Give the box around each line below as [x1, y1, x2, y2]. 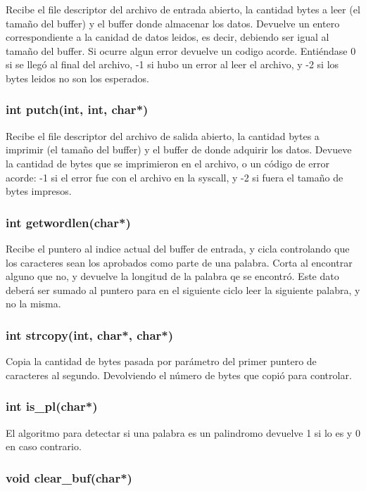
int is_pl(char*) [6, 397, 98, 415]
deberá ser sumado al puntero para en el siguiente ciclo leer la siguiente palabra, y [6, 282, 360, 297]
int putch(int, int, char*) [6, 101, 149, 118]
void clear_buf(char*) [6, 468, 132, 486]
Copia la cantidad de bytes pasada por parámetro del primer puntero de [6, 354, 317, 369]
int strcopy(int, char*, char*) [6, 326, 174, 343]
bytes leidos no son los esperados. [6, 70, 149, 85]
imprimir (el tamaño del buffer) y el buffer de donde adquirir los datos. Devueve [6, 142, 352, 157]
